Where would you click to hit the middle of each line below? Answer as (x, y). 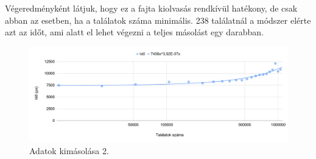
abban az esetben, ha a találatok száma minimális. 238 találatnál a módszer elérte (158, 20)
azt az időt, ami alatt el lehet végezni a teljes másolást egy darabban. (134, 32)
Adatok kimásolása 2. (69, 150)
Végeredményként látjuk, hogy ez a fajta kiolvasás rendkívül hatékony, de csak (151, 8)
